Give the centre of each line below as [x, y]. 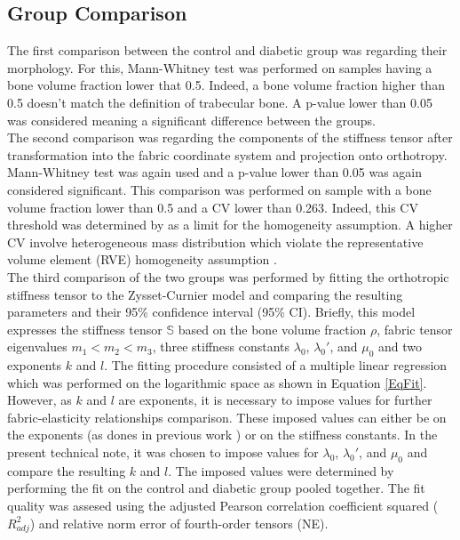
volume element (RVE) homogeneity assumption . [142, 259]
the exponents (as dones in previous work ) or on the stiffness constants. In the [222, 435]
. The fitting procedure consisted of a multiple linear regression [276, 365]
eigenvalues [37, 347]
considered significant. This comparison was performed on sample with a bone [219, 189]
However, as [40, 400]
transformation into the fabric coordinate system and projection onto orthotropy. [227, 154]
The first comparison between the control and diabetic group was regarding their [227, 50]
